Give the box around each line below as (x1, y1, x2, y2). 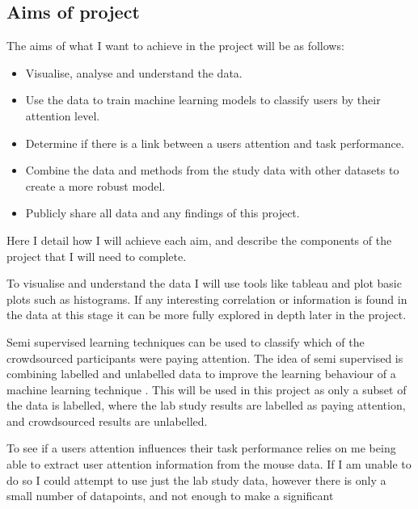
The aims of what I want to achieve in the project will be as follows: (6, 37, 344, 54)
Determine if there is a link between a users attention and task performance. (25, 134, 404, 151)
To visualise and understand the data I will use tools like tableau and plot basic (6, 275, 402, 292)
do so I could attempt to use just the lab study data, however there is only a (6, 471, 386, 488)
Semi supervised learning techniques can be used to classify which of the (6, 333, 365, 350)
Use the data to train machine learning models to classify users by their (25, 91, 381, 108)
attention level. (25, 107, 100, 124)
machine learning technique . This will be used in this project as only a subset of (6, 381, 407, 398)
